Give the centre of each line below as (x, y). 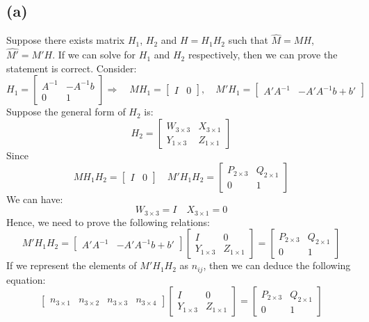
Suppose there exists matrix (66, 40)
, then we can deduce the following (277, 265)
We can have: (35, 199)
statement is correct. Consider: (72, 68)
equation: (26, 279)
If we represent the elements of (72, 265)
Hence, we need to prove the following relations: (108, 222)
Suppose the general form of (66, 112)
